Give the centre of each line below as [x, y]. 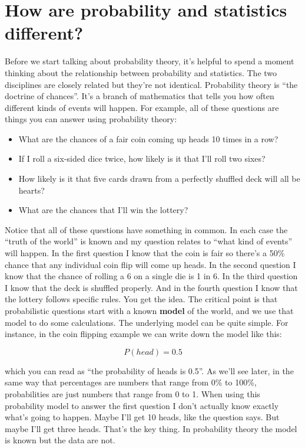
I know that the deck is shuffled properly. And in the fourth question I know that [151, 287]
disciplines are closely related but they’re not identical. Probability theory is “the [151, 84]
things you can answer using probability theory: [91, 119]
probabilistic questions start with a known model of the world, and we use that [149, 310]
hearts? [32, 190]
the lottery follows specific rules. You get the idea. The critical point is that [141, 299]
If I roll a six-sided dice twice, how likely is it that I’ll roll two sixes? [142, 158]
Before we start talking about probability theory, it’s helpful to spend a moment [150, 61]
